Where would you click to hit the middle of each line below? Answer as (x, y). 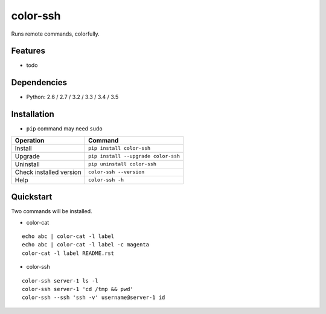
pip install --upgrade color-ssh (134, 156)
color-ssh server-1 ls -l (60, 280)
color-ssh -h (106, 180)
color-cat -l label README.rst (68, 253)
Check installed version (48, 172)
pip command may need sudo (64, 129)
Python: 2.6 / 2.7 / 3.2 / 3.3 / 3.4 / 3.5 (72, 97)
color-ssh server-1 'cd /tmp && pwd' (78, 289)
